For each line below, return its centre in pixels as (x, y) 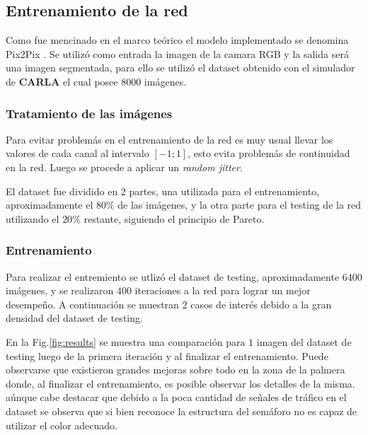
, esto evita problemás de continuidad (269, 153)
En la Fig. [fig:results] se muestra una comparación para (126, 341)
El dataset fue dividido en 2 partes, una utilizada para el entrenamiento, (163, 191)
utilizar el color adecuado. (62, 425)
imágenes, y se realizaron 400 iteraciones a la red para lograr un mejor (158, 290)
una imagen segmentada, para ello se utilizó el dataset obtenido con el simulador (180, 68)
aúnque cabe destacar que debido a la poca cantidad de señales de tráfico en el (176, 397)
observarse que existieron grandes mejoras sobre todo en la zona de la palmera (176, 370)
